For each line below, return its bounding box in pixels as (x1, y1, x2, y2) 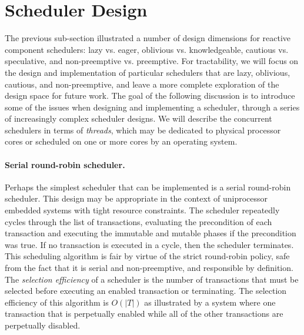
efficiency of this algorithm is (5, 296, 109, 308)
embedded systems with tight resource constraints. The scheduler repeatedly (5, 204, 280, 216)
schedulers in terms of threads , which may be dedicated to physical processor (5, 123, 281, 136)
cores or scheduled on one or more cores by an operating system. (5, 135, 238, 148)
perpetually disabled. (5, 319, 81, 331)
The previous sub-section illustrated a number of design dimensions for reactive (5, 32, 291, 44)
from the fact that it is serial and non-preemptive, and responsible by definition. (5, 262, 293, 274)
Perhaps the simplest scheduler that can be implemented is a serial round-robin (5, 180, 291, 193)
